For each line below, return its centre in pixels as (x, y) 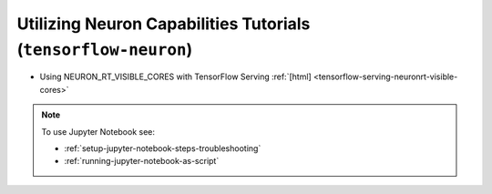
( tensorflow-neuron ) (105, 49)
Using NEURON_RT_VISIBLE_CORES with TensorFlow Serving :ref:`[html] (175, 77)
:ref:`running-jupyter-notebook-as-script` (142, 161)
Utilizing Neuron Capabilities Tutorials (164, 24)
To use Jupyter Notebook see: (98, 131)
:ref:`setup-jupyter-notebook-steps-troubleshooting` (163, 148)
